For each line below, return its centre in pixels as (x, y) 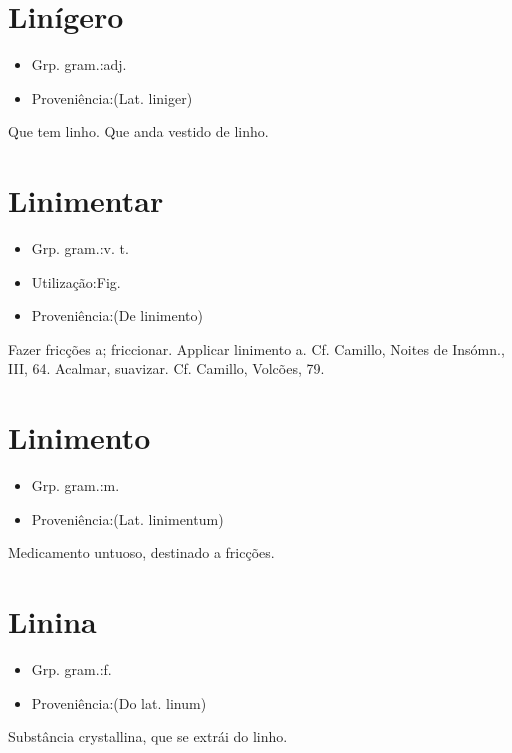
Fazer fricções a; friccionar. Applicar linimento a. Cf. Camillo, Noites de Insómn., (256, 348)
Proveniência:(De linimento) (117, 315)
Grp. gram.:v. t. (80, 248)
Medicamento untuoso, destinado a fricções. (141, 552)
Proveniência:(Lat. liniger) (112, 97)
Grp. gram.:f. (71, 669)
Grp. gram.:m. (75, 485)
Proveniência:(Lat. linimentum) (127, 518)
